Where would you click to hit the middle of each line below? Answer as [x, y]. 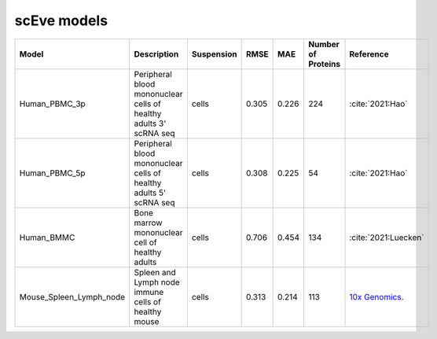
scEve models [61, 20]
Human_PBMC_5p [52, 173]
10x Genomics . [376, 297]
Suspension [214, 53]
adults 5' [150, 193]
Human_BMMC [47, 238]
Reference [369, 53]
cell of [145, 242]
